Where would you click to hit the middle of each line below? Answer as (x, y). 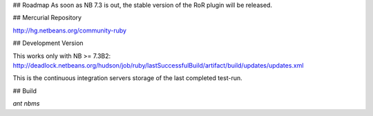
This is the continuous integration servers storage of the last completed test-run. (128, 78)
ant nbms (26, 104)
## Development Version (48, 43)
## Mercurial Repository (47, 18)
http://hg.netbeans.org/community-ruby (70, 30)
